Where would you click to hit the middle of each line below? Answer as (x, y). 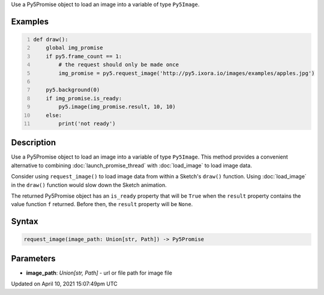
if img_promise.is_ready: (84, 98)
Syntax (25, 221)
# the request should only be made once (119, 65)
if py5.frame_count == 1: (84, 56)
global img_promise (74, 48)
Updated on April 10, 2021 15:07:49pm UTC (64, 284)
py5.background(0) (73, 90)
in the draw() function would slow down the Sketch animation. (89, 185)
